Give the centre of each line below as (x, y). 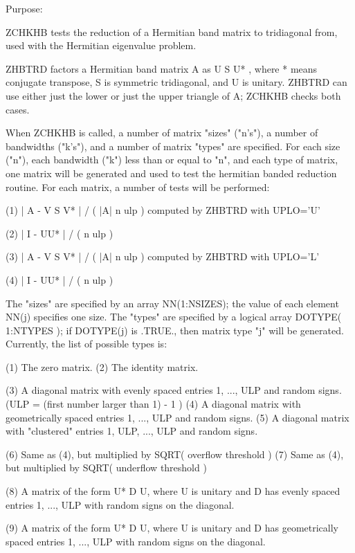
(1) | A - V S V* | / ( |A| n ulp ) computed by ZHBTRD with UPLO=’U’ (163, 210)
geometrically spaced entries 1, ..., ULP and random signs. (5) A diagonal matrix (177, 417)
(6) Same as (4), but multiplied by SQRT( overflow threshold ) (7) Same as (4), (175, 454)
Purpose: (24, 8)
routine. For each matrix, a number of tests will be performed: (138, 187)
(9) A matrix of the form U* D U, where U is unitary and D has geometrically (172, 528)
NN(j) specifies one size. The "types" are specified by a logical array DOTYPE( (174, 317)
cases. (18, 109)
